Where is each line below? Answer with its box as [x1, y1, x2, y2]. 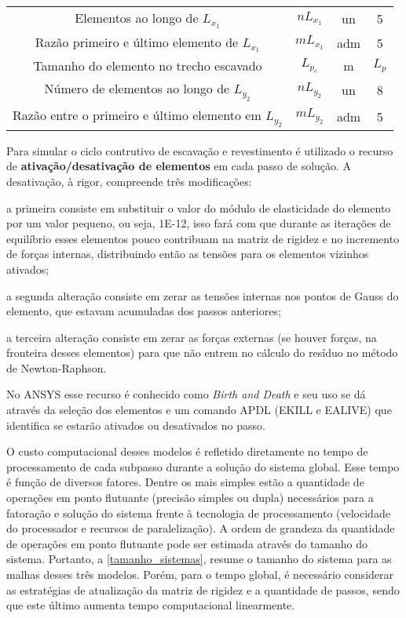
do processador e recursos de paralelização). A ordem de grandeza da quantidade [6, 520, 395, 536]
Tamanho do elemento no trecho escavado [33, 56, 262, 75]
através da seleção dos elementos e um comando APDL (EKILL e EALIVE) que [6, 402, 392, 418]
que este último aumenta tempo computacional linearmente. [6, 597, 295, 613]
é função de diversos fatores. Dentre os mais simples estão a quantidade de [6, 474, 364, 490]
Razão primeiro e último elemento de [35, 32, 239, 51]
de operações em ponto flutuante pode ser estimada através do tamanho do [6, 535, 368, 551]
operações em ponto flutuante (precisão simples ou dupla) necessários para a [6, 489, 374, 506]
